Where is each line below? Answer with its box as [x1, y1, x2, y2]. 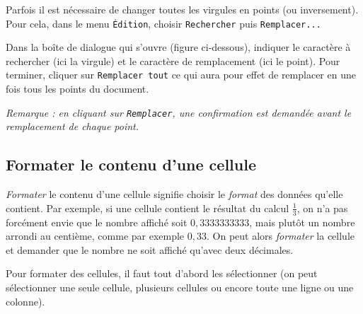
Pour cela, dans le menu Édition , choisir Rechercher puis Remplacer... [6, 16, 321, 30]
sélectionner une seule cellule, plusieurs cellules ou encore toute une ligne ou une [6, 279, 354, 294]
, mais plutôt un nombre [249, 214, 355, 229]
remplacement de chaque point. [6, 119, 139, 134]
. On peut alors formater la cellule [206, 228, 355, 243]
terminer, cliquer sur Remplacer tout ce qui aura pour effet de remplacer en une [6, 67, 356, 82]
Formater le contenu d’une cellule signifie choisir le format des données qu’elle [6, 187, 343, 202]
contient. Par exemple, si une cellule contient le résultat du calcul [6, 200, 289, 215]
